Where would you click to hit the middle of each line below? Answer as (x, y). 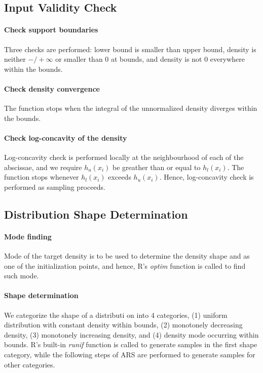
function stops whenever (42, 177)
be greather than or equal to (156, 167)
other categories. (30, 364)
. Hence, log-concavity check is (206, 177)
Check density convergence (52, 88)
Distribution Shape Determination (96, 214)
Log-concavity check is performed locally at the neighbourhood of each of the (124, 157)
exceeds (120, 177)
